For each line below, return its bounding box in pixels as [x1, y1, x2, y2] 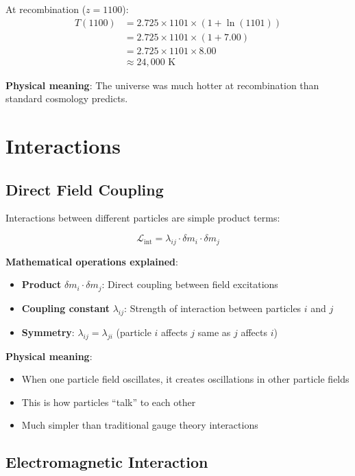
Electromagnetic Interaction [5, 451, 208, 473]
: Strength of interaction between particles [124, 300, 302, 315]
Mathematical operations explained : [5, 254, 178, 268]
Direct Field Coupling [5, 178, 164, 200]
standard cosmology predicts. [5, 91, 128, 106]
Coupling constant [21, 300, 110, 315]
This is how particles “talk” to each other [21, 394, 196, 409]
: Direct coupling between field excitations [101, 277, 278, 291]
